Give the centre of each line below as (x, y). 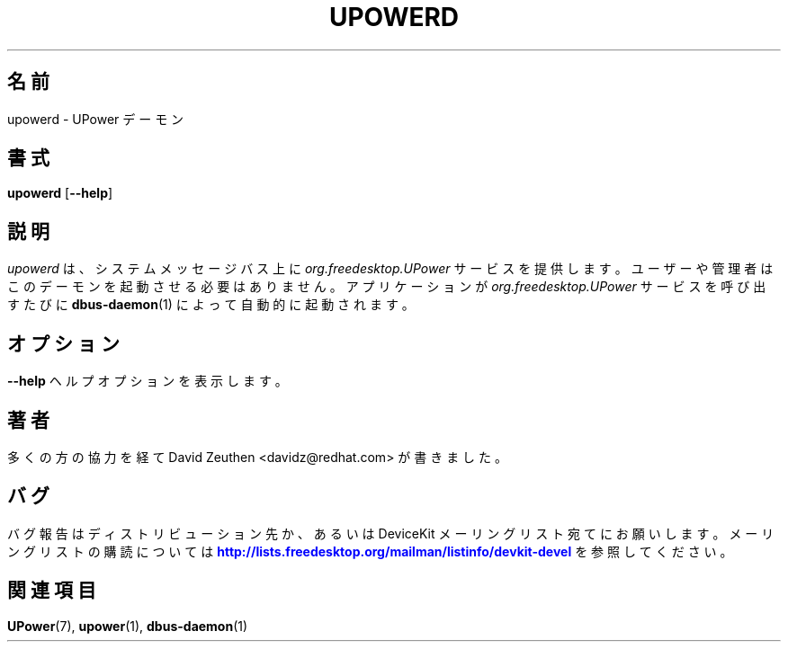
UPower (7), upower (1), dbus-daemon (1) (128, 626)
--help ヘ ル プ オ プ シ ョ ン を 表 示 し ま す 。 (148, 381)
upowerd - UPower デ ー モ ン (96, 119)
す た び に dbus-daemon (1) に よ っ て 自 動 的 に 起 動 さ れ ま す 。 (211, 305)
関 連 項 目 (52, 591)
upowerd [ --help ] (60, 193)
